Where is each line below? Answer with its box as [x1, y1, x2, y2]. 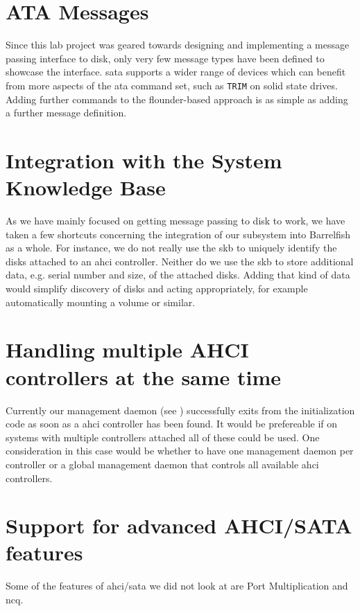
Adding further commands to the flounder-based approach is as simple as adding [6, 91, 348, 106]
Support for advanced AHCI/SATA [6, 511, 352, 540]
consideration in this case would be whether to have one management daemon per [6, 443, 354, 458]
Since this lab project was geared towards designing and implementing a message [6, 37, 350, 52]
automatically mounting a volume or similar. [6, 294, 196, 309]
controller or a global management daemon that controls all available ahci [6, 457, 319, 471]
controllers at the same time [6, 362, 282, 391]
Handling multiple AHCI [6, 335, 249, 364]
